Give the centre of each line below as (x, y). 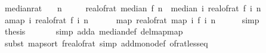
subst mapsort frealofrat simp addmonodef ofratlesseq (106, 43)
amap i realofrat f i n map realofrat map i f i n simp (132, 19)
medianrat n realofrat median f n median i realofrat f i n (133, 8)
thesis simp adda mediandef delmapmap (94, 31)
